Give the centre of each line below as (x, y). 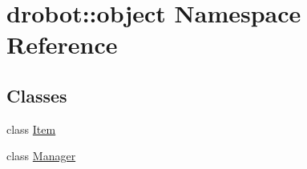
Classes (37, 95)
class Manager (41, 156)
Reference (62, 44)
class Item (31, 129)
